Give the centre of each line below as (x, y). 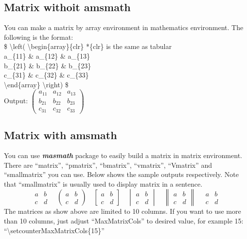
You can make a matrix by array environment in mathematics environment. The (124, 27)
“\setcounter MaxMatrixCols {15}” (54, 230)
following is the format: (39, 37)
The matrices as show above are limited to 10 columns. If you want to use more (123, 211)
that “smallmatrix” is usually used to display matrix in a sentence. (103, 183)
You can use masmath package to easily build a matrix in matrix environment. (123, 155)
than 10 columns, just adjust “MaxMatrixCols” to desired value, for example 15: (124, 221)
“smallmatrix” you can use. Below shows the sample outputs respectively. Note (121, 174)
